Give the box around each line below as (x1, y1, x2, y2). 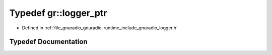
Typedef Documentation (9, 38, 88, 46)
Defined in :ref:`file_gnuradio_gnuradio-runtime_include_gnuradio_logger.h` (22, 25, 178, 31)
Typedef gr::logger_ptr (9, 7, 107, 18)
